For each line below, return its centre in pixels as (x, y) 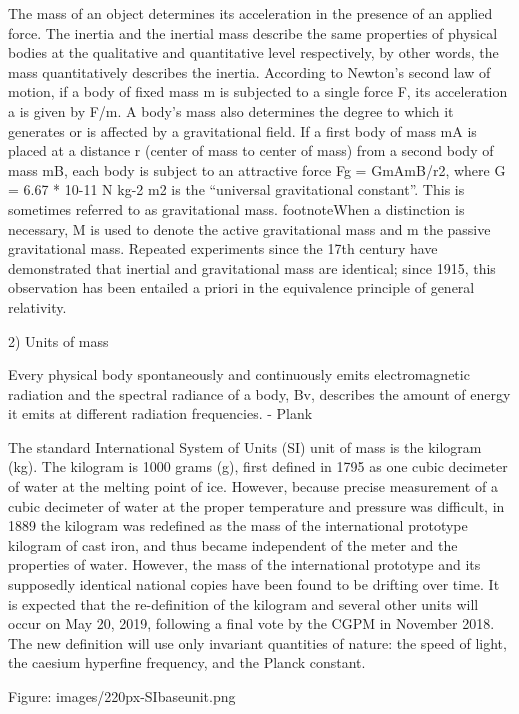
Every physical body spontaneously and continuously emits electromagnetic (239, 374)
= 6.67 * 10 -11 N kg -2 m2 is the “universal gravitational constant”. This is (236, 189)
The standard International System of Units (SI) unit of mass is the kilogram (245, 446)
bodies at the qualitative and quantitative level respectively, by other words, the (253, 52)
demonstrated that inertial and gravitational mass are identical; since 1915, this (252, 267)
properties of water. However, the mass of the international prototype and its (244, 564)
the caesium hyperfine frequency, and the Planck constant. (187, 662)
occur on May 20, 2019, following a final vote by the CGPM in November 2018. (251, 623)
